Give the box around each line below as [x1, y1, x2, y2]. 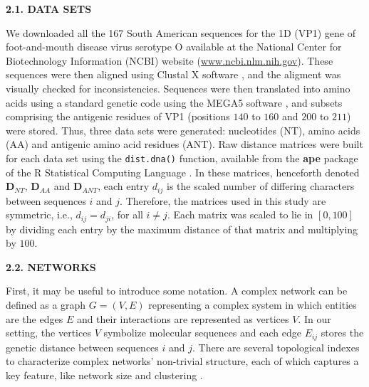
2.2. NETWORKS [6, 259, 96, 274]
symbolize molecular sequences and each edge [103, 325, 301, 340]
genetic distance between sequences [6, 339, 159, 354]
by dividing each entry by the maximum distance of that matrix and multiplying [6, 221, 358, 236]
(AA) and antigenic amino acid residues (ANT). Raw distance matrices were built [6, 137, 363, 152]
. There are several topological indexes [192, 339, 360, 354]
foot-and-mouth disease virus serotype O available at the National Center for [6, 39, 342, 54]
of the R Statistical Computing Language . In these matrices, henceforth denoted [6, 164, 360, 179]
